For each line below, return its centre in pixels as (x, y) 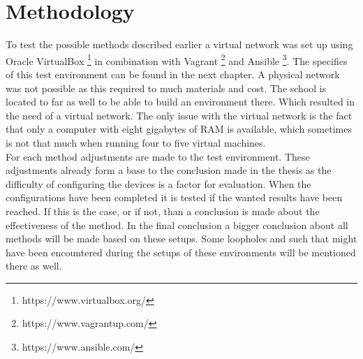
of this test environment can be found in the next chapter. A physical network (173, 74)
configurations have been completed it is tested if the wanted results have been (174, 197)
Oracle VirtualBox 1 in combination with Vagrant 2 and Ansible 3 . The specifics (177, 59)
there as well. (34, 266)
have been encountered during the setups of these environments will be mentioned (181, 252)
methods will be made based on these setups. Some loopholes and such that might (181, 239)
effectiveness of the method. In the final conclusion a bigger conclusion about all (177, 225)
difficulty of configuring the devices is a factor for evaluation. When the (158, 183)
